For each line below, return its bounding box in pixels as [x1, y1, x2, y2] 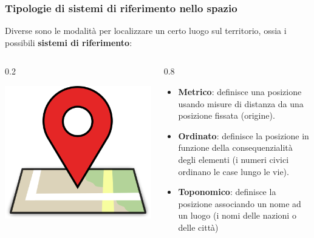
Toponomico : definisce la [178, 185, 276, 198]
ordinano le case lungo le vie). [178, 165, 289, 177]
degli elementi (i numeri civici [178, 153, 289, 165]
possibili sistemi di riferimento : [5, 36, 132, 48]
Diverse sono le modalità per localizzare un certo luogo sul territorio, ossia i [5, 24, 287, 37]
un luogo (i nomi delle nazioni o [178, 209, 296, 222]
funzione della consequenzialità [178, 141, 293, 154]
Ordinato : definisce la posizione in [178, 129, 309, 142]
